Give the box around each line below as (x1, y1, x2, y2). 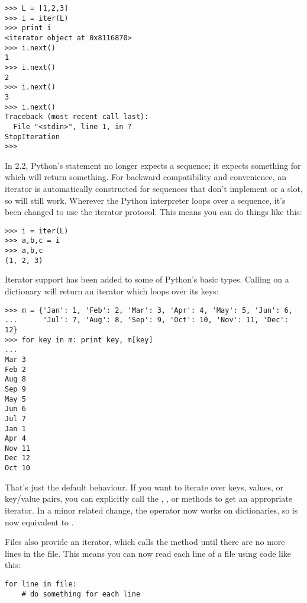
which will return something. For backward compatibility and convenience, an (5, 171, 287, 183)
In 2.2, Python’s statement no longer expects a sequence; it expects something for (5, 159, 301, 171)
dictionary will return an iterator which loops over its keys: (5, 285, 219, 297)
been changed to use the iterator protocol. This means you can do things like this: (5, 206, 302, 218)
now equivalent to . (5, 515, 74, 528)
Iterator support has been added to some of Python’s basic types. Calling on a (5, 273, 289, 286)
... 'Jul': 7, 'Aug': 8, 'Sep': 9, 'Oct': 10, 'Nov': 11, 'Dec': (5, 316, 289, 325)
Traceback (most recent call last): (5, 113, 149, 121)
